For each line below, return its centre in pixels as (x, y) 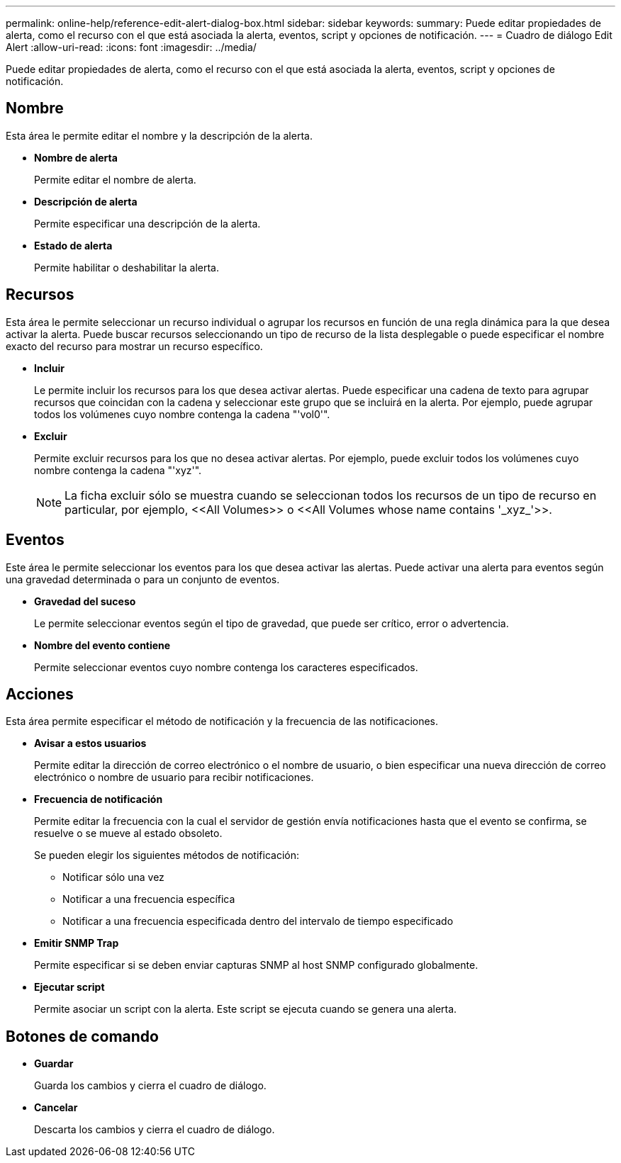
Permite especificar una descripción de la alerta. (147, 223)
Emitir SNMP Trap (77, 943)
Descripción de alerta (86, 201)
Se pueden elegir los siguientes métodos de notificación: (167, 855)
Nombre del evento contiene (102, 645)
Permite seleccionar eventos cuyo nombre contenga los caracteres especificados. (226, 667)
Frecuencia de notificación (99, 799)
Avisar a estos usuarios (90, 743)
